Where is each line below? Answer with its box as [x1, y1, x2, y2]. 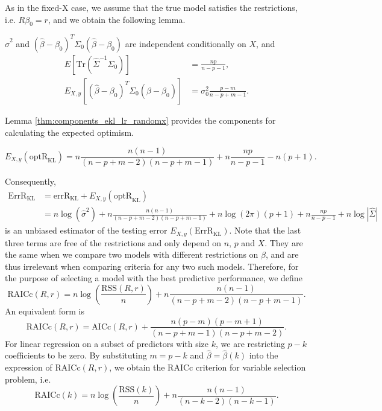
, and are [266, 248, 299, 261]
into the [249, 349, 278, 362]
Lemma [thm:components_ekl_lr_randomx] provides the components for [5, 113, 276, 126]
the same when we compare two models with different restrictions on [5, 248, 258, 261]
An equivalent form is [5, 304, 84, 317]
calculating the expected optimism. [5, 126, 134, 138]
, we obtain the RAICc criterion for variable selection [109, 360, 306, 373]
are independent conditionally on [125, 37, 246, 49]
